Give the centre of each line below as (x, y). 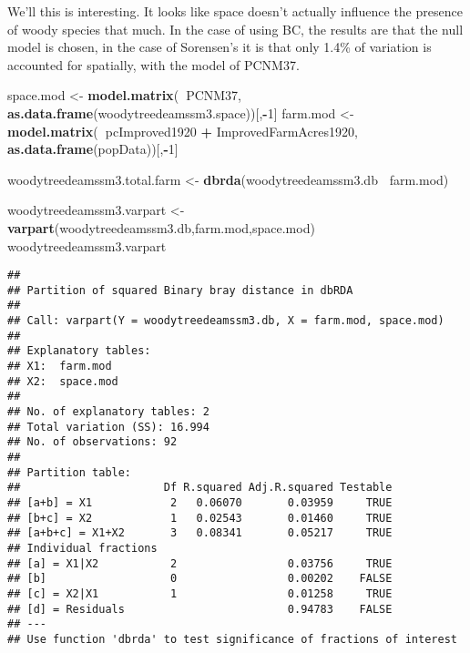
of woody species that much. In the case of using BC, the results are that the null (235, 29)
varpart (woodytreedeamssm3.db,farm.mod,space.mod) (161, 227)
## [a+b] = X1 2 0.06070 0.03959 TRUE (200, 502)
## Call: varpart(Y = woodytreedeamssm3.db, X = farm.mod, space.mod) (226, 321)
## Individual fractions (82, 548)
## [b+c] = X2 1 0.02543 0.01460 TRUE (200, 518)
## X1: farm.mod (60, 367)
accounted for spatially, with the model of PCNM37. (153, 64)
